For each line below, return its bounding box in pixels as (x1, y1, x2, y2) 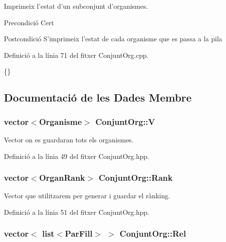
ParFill (65, 227, 93, 240)
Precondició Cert (4, 17, 54, 27)
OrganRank (39, 172, 86, 184)
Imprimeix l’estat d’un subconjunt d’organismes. (4, 1, 148, 11)
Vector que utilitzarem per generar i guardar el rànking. (4, 190, 171, 201)
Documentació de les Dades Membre (4, 90, 192, 105)
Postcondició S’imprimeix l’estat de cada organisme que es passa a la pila (4, 34, 223, 44)
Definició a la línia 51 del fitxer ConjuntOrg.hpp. (4, 207, 149, 217)
